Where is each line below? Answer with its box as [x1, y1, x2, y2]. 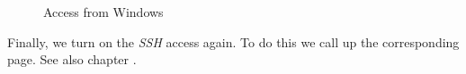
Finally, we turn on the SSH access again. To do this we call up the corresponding [7, 32, 460, 51]
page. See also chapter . [7, 50, 137, 69]
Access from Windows [43, 3, 164, 21]
